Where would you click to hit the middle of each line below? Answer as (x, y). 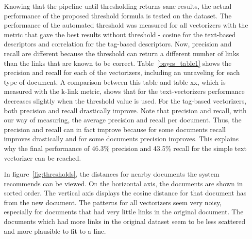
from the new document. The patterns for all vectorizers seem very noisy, (113, 202)
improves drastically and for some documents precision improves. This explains (121, 139)
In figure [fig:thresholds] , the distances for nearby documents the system (112, 174)
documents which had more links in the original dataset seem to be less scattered (125, 221)
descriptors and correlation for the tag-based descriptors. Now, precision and (118, 44)
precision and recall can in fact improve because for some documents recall (115, 129)
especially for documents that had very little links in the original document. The (124, 212)
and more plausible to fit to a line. (55, 231)
